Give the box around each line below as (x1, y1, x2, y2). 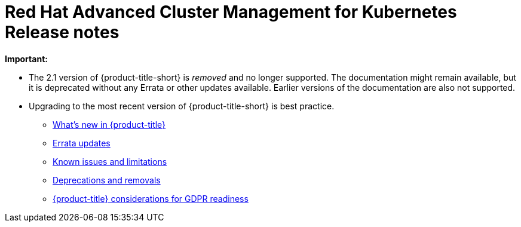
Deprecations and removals (53, 174, 161, 185)
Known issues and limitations (53, 156, 167, 167)
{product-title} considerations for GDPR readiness (53, 193, 249, 204)
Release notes (5, 22, 119, 42)
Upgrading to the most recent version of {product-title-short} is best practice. (29, 100, 335, 111)
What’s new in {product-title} (53, 119, 166, 130)
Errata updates (53, 137, 111, 148)
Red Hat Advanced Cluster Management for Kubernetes (5, 2, 457, 22)
